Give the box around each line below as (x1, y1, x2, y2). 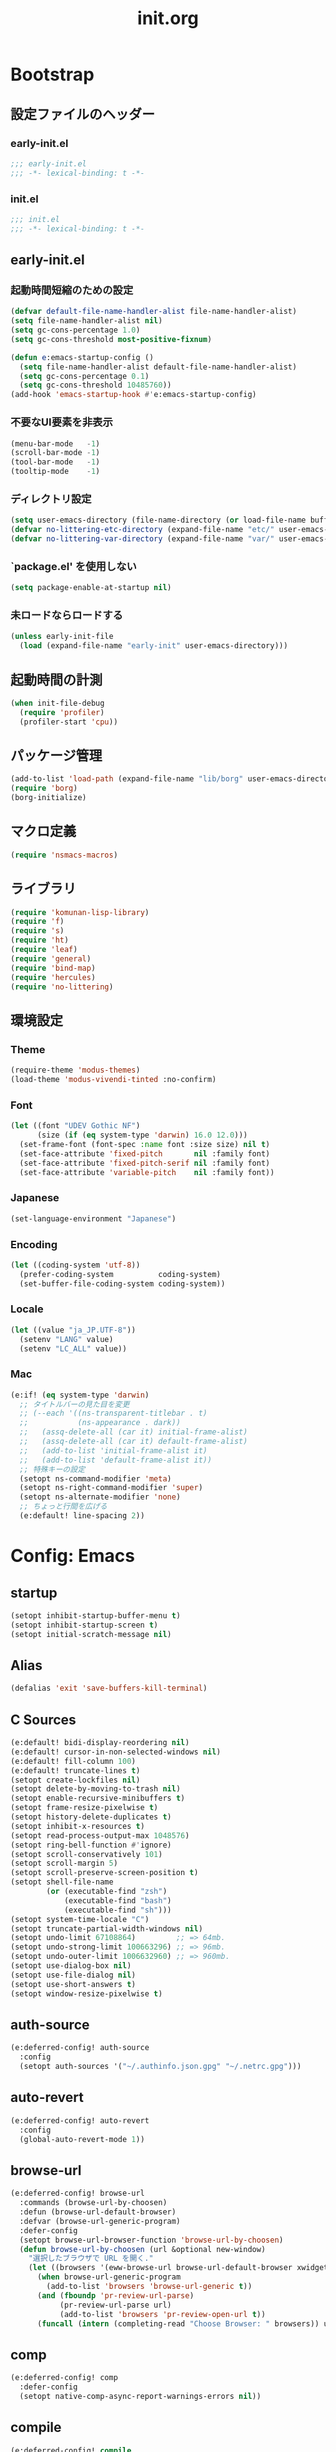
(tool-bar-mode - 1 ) (10, 457, 101, 467)
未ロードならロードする (10, 608, 123, 622)
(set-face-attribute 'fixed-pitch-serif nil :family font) (19, 1158, 271, 1168)
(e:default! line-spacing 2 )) (19, 1511, 145, 1521)
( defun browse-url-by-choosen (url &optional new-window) (19, 2244, 267, 2254)
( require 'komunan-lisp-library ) (10, 907, 150, 917)
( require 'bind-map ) (10, 963, 97, 973)
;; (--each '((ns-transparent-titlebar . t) (19, 1408, 208, 1419)
